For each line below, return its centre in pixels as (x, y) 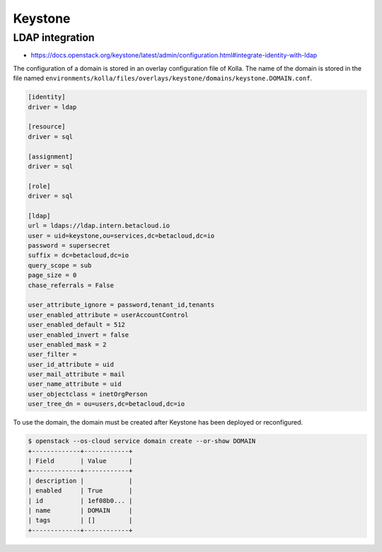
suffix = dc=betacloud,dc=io (79, 255)
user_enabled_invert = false (79, 335)
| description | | (80, 481)
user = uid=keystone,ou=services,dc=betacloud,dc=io (121, 236)
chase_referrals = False (71, 285)
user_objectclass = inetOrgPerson (88, 394)
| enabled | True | (80, 491)
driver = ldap (52, 107)
